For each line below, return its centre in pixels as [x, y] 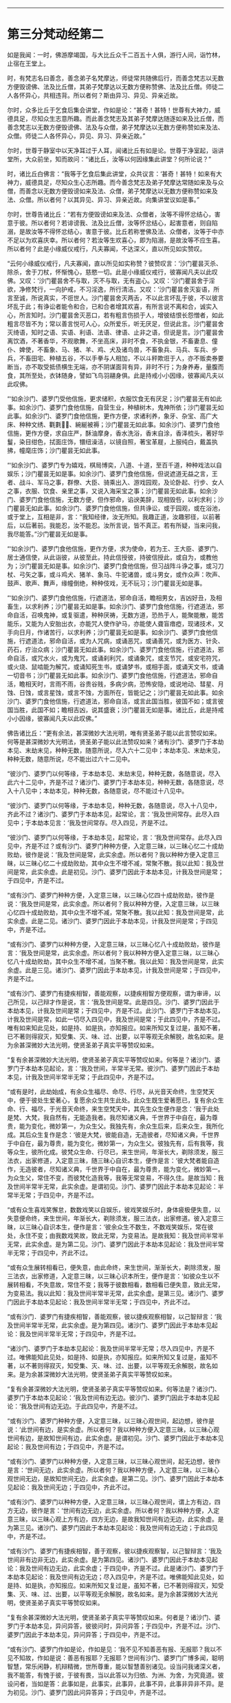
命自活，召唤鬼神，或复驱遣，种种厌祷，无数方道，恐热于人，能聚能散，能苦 [115, 615]
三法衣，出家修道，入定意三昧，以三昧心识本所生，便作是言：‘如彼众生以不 [113, 1276]
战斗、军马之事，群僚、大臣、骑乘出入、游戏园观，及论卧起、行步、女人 [121, 482]
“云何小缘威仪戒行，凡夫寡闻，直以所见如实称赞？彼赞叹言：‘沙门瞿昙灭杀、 [114, 263]
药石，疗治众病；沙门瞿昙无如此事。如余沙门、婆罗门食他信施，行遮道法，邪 [115, 649]
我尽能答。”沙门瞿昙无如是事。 [49, 534]
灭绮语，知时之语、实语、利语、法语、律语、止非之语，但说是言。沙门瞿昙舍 [115, 332]
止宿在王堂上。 [28, 63]
